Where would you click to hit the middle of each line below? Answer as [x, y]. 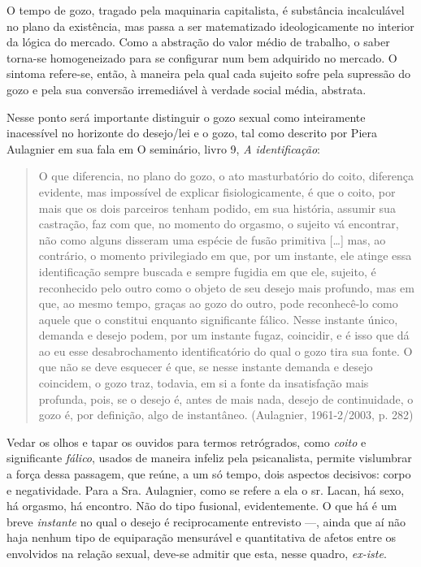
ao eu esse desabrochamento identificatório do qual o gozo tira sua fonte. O [226, 351]
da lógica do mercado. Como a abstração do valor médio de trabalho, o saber [198, 42]
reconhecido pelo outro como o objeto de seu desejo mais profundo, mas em [226, 287]
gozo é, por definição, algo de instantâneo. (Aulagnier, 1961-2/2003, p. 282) [226, 415]
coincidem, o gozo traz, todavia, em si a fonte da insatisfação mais [204, 383]
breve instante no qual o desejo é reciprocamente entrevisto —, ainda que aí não [206, 521]
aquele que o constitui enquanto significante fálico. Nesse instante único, [218, 319]
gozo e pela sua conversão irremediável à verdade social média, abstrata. [187, 89]
